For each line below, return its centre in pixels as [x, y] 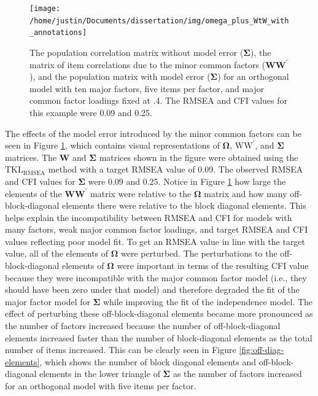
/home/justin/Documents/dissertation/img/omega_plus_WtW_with [159, 21]
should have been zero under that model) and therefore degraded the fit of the [152, 289]
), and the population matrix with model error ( [120, 76]
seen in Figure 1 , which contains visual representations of [112, 145]
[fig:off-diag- [262, 350]
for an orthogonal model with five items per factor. [101, 386]
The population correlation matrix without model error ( [137, 52]
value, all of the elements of [57, 253]
